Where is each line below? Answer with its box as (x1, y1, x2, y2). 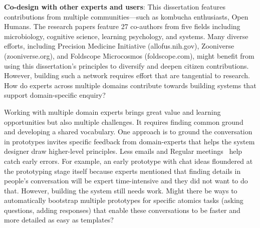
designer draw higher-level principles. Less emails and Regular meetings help (4, 146, 242, 156)
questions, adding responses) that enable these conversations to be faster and (4, 204, 240, 215)
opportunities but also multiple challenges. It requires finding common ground (4, 116, 243, 127)
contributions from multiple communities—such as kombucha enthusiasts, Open (4, 11, 248, 22)
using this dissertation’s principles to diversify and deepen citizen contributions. (4, 60, 249, 71)
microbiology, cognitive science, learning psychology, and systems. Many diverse (4, 31, 248, 41)
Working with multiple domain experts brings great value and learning (4, 106, 221, 117)
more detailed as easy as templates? (4, 214, 114, 225)
